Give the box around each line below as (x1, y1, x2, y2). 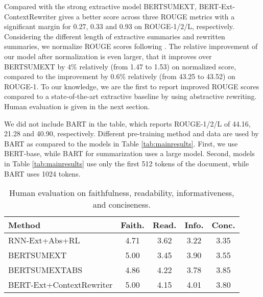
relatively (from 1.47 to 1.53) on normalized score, (79, 61, 236, 71)
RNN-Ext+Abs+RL (8, 234, 80, 246)
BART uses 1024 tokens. (4, 168, 81, 179)
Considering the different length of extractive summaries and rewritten (4, 31, 225, 41)
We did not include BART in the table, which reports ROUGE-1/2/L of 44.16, (4, 118, 251, 129)
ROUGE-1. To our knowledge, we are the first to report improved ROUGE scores (4, 81, 259, 91)
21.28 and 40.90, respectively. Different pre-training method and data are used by (4, 128, 259, 139)
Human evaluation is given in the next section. (4, 101, 150, 111)
